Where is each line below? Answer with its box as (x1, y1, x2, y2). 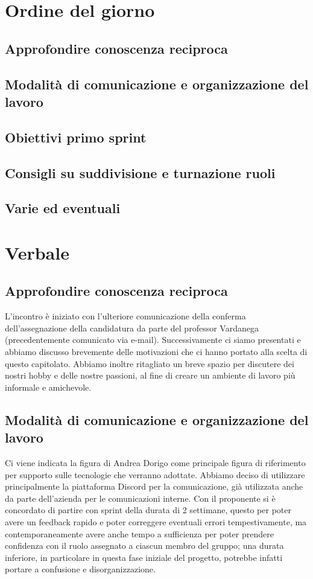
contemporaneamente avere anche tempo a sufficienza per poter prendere (5, 527, 274, 540)
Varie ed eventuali (5, 199, 121, 217)
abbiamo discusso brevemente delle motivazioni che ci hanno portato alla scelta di (5, 345, 308, 358)
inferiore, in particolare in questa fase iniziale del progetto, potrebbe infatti (5, 551, 283, 563)
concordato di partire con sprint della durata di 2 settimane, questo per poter (5, 504, 291, 516)
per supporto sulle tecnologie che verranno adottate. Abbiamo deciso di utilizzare (5, 468, 305, 481)
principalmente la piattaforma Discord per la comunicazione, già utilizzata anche (5, 480, 303, 493)
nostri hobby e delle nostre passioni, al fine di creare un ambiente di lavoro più (5, 369, 296, 382)
